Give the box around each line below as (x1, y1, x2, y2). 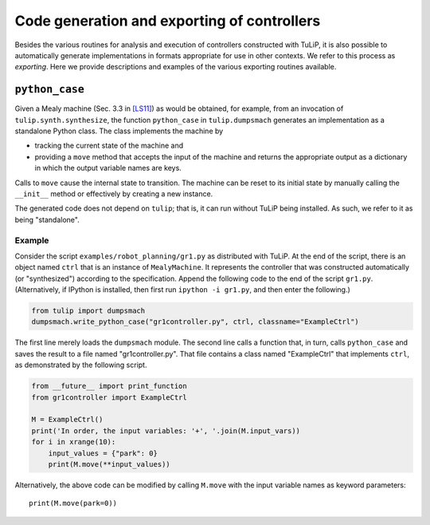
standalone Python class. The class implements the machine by (14, 126, 224, 136)
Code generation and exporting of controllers (14, 12, 321, 30)
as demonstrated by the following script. (14, 360, 147, 370)
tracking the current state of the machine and (34, 140, 184, 151)
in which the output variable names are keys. (34, 164, 182, 173)
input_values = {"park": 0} (48, 448, 158, 458)
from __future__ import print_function (31, 381, 187, 391)
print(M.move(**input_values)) (48, 460, 170, 468)
